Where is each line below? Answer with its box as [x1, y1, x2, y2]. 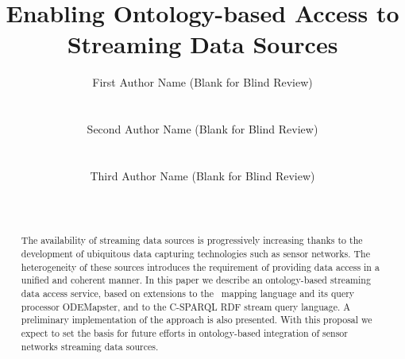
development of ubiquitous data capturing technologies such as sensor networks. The [21, 247, 370, 261]
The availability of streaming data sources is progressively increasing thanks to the [21, 234, 363, 247]
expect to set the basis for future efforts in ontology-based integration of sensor [21, 326, 348, 340]
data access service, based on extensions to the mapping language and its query [21, 287, 355, 300]
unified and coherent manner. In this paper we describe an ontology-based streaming [21, 273, 371, 287]
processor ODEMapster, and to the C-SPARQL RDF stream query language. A [21, 299, 351, 313]
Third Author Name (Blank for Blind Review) [90, 167, 315, 183]
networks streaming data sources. [21, 339, 159, 353]
